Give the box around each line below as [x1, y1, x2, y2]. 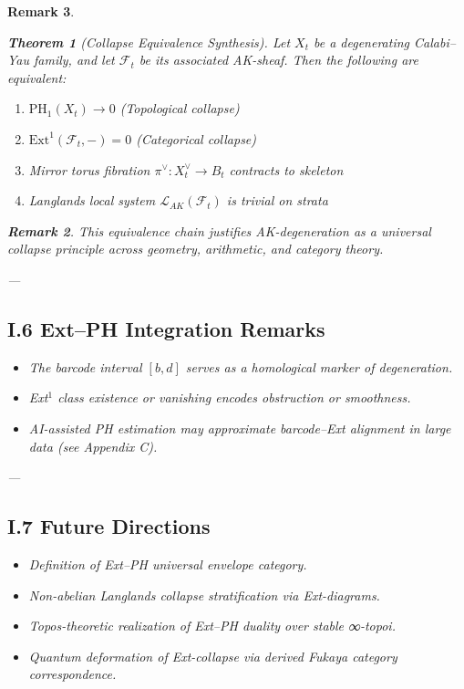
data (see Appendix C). [28, 436, 158, 455]
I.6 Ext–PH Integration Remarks [7, 314, 325, 342]
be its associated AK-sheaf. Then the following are [139, 50, 418, 69]
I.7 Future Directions [7, 512, 211, 540]
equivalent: [7, 68, 67, 87]
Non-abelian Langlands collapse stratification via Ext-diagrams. [28, 585, 380, 604]
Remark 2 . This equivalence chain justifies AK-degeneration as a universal [7, 221, 431, 240]
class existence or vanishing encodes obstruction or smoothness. [57, 388, 411, 407]
